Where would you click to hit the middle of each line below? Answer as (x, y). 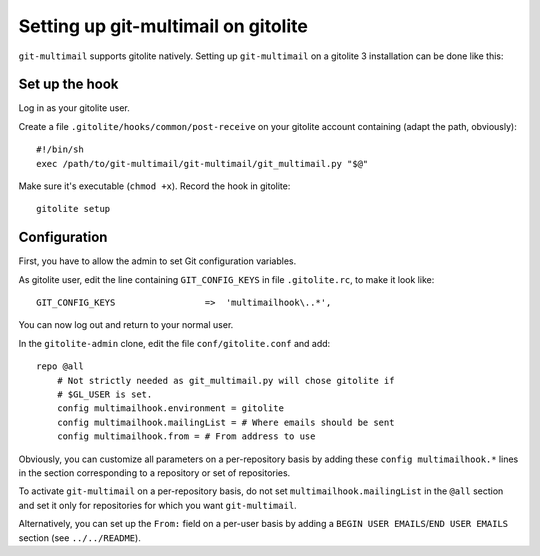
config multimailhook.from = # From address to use (186, 436)
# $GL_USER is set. (104, 394)
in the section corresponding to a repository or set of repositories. (154, 473)
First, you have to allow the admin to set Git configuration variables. (157, 261)
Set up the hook (68, 84)
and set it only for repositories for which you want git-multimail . (157, 505)
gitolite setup (73, 209)
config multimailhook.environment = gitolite (170, 408)
